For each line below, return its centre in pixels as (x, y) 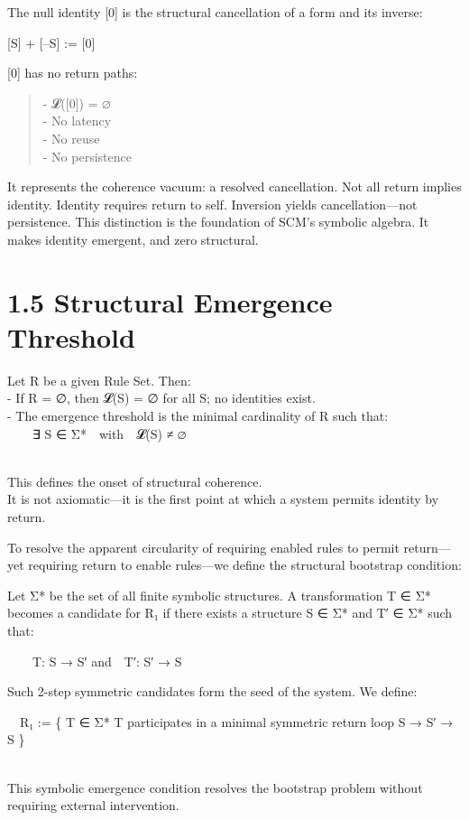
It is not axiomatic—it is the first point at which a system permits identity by (223, 499)
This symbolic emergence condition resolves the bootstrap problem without (215, 787)
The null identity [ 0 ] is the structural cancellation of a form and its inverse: (215, 12)
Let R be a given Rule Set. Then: (99, 380)
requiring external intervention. (93, 805)
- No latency (77, 121)
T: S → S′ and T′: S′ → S (107, 661)
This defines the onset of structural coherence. (135, 481)
